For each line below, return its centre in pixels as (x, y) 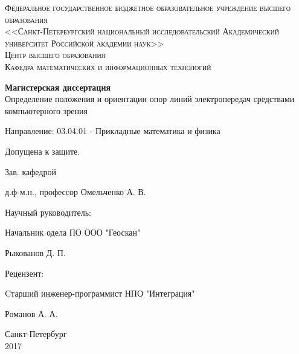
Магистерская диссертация (58, 87)
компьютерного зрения (46, 110)
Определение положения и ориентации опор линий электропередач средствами (150, 99)
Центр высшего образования (55, 55)
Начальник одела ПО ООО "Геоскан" (73, 232)
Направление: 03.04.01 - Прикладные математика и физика (113, 131)
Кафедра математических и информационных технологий (108, 66)
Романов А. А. (31, 313)
